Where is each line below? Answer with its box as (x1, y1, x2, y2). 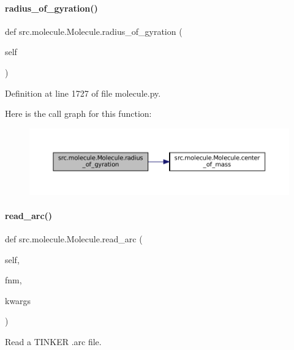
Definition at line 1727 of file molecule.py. (5, 86, 161, 99)
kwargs (5, 294, 31, 307)
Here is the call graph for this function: (5, 107, 152, 120)
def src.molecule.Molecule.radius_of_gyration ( (5, 24, 183, 37)
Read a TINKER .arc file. (5, 335, 102, 348)
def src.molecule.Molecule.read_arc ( (5, 233, 143, 245)
